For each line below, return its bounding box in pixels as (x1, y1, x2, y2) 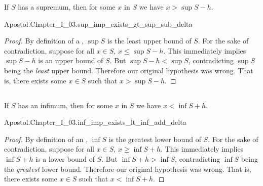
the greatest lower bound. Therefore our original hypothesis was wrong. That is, (4, 163, 251, 174)
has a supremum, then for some (18, 2, 116, 12)
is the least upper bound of (107, 35, 192, 46)
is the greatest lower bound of (108, 133, 201, 144)
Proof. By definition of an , (4, 133, 88, 144)
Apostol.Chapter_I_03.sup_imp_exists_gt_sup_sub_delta (4, 18, 193, 29)
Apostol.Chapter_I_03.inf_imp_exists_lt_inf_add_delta (4, 117, 186, 127)
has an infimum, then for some (18, 100, 113, 110)
